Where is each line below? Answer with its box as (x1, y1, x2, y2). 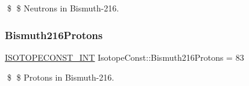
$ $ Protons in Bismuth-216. (7, 71, 115, 84)
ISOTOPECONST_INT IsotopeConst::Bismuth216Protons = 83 (5, 51, 244, 63)
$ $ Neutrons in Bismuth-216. (7, 2, 119, 14)
